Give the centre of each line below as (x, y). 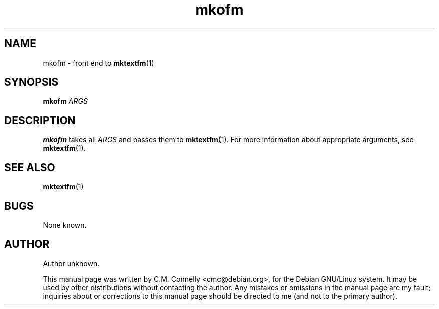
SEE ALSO (30, 167)
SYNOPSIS (31, 82)
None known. (65, 225)
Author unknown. (71, 263)
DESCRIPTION (40, 120)
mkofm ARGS (65, 101)
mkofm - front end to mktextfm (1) (98, 63)
